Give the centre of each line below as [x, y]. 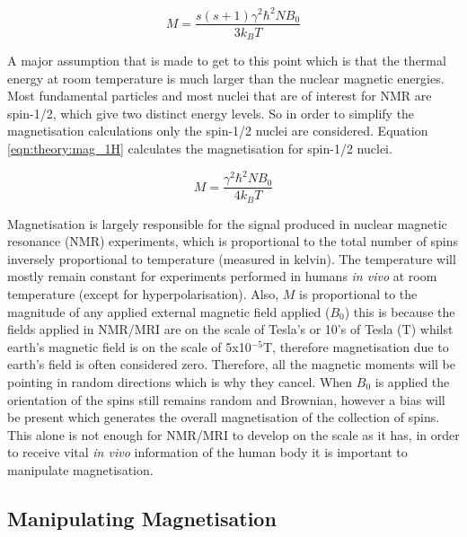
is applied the [412, 381]
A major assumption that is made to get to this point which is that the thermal [227, 61]
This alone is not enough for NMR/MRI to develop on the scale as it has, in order [233, 434]
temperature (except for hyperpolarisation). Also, [143, 293]
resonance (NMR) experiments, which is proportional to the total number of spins [233, 241]
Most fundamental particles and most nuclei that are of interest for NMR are [220, 96]
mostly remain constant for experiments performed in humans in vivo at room [222, 276]
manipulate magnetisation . [80, 469]
